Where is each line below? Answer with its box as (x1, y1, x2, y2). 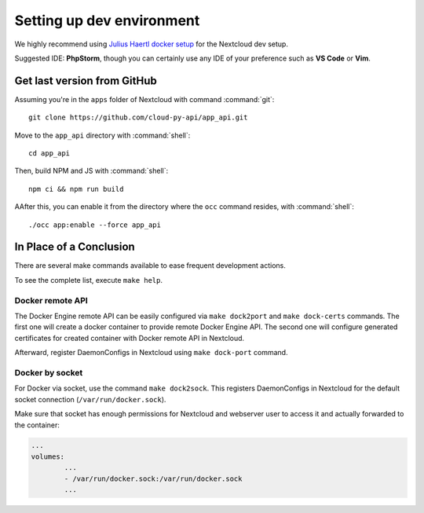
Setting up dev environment (14, 12, 200, 29)
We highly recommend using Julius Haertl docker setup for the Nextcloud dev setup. (14, 39, 288, 49)
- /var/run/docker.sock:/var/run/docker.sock (64, 474, 243, 483)
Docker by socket (14, 367, 83, 378)
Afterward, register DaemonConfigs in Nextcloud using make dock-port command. (14, 348, 288, 357)
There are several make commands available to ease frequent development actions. (14, 261, 286, 270)
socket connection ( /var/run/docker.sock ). (14, 394, 166, 404)
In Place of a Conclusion (14, 240, 135, 254)
